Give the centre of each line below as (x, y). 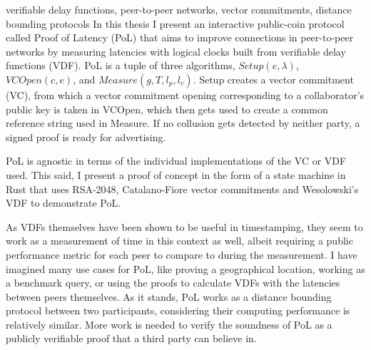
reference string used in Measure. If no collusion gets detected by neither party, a (183, 123)
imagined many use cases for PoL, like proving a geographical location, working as (185, 268)
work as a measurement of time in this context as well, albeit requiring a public (179, 241)
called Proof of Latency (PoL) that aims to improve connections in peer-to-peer (180, 37)
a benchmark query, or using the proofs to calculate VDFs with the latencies (173, 283)
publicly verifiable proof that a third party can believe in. (131, 338)
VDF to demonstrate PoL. (63, 203)
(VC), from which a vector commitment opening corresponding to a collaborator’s (185, 94)
